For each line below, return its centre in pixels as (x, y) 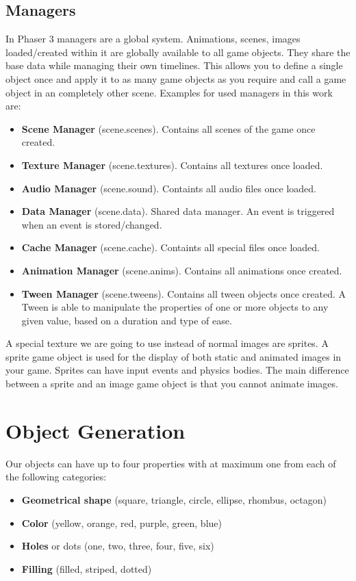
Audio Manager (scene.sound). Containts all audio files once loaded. (169, 188)
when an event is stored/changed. (92, 224)
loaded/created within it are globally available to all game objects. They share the (178, 52)
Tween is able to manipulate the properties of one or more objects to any (175, 307)
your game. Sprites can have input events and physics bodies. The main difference (177, 370)
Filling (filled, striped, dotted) (87, 568)
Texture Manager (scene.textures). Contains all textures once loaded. (172, 165)
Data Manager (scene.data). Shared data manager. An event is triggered (178, 211)
